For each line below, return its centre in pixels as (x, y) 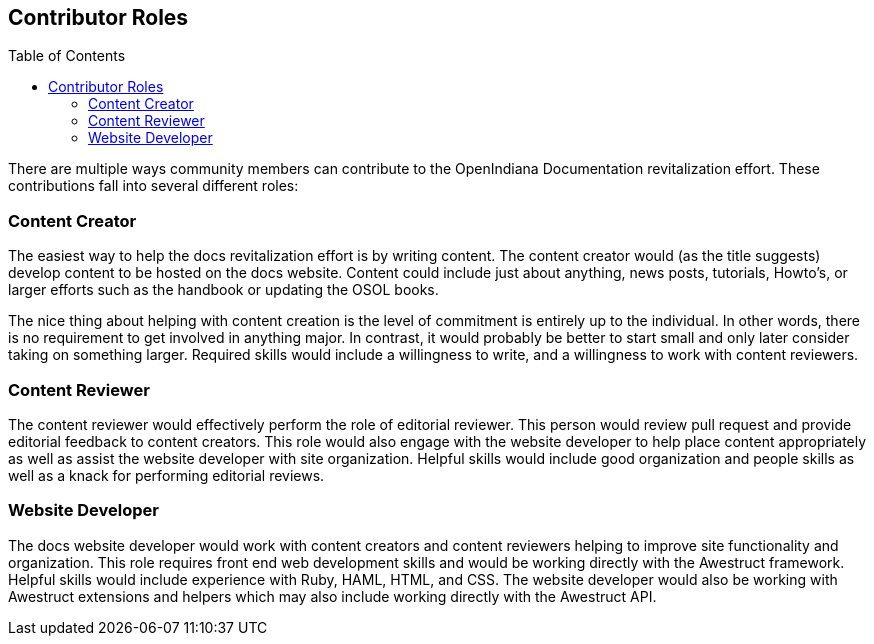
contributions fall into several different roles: (153, 186)
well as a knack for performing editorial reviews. (166, 475)
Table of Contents (67, 56)
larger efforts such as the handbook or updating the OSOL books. (223, 290)
